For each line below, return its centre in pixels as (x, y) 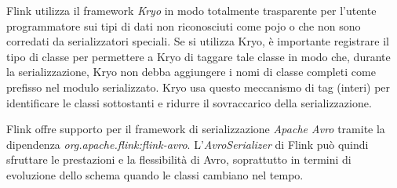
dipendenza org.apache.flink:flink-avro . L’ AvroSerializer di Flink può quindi (188, 144)
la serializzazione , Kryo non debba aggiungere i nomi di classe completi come (191, 72)
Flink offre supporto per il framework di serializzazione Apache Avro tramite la (196, 129)
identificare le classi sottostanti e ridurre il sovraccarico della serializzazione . (189, 102)
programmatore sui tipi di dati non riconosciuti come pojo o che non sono (184, 25)
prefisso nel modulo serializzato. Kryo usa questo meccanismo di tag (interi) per (198, 87)
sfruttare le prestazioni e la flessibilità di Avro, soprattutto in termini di (179, 159)
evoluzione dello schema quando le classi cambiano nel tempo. (155, 174)
